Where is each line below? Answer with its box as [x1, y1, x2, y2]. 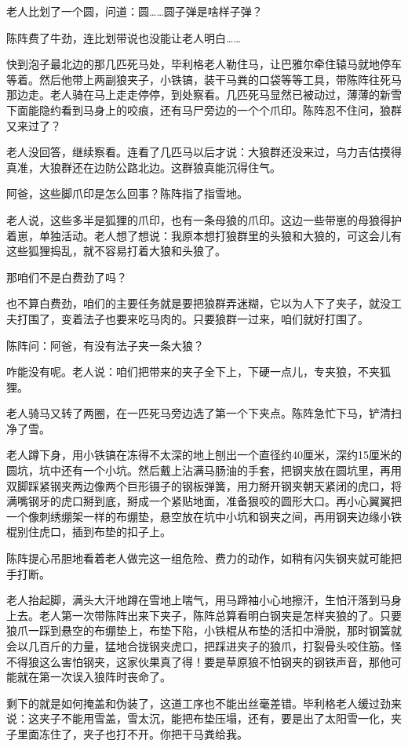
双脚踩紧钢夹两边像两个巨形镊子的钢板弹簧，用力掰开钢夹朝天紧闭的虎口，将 [6, 477, 402, 494]
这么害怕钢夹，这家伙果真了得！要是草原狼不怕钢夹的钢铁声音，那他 [38, 653, 391, 669]
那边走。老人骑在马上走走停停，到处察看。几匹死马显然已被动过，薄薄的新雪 [6, 86, 402, 103]
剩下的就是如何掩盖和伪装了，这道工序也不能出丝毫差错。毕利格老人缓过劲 [6, 694, 391, 711]
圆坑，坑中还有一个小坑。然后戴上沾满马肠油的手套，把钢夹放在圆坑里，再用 [6, 462, 402, 479]
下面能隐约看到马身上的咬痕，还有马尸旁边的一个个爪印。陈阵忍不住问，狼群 [6, 101, 402, 118]
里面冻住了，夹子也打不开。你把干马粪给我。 [16, 725, 248, 742]
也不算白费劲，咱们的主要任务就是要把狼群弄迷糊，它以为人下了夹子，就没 [6, 295, 391, 312]
